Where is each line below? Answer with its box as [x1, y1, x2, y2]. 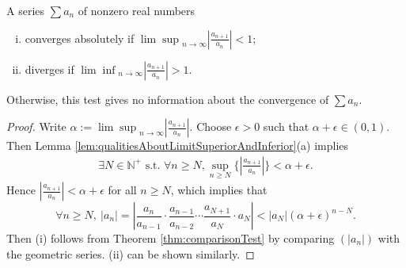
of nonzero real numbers [78, 2, 195, 18]
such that [263, 118, 309, 135]
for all [108, 182, 137, 198]
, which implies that [170, 182, 268, 198]
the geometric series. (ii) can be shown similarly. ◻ [6, 245, 255, 262]
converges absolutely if [25, 29, 135, 46]
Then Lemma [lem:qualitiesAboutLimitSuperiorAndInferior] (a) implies [6, 137, 349, 154]
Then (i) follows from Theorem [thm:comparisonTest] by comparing [6, 230, 335, 247]
